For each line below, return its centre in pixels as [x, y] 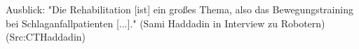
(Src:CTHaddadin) [46, 37]
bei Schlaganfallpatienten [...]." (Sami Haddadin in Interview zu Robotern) [165, 23]
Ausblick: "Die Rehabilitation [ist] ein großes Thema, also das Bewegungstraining [179, 9]
